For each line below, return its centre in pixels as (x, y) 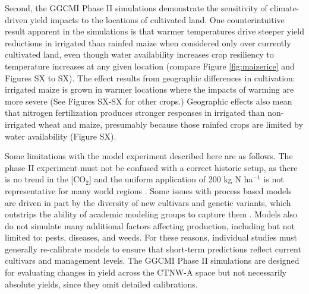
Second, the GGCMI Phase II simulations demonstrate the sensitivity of (136, 8)
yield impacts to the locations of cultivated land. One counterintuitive (157, 19)
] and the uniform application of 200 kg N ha (171, 179)
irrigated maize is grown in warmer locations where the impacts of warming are (149, 89)
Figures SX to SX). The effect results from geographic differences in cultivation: (150, 78)
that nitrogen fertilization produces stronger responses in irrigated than (135, 113)
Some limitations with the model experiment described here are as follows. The (149, 156)
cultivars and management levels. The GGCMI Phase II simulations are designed (152, 260)
